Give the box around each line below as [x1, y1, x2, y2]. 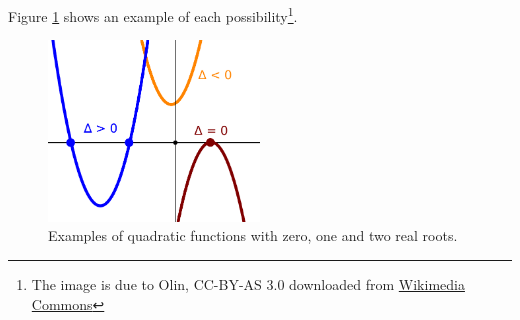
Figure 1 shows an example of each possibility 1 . [8, 3, 298, 26]
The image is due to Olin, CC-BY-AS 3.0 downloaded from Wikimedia [31, 274, 465, 294]
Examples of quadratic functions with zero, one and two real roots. [48, 225, 458, 246]
